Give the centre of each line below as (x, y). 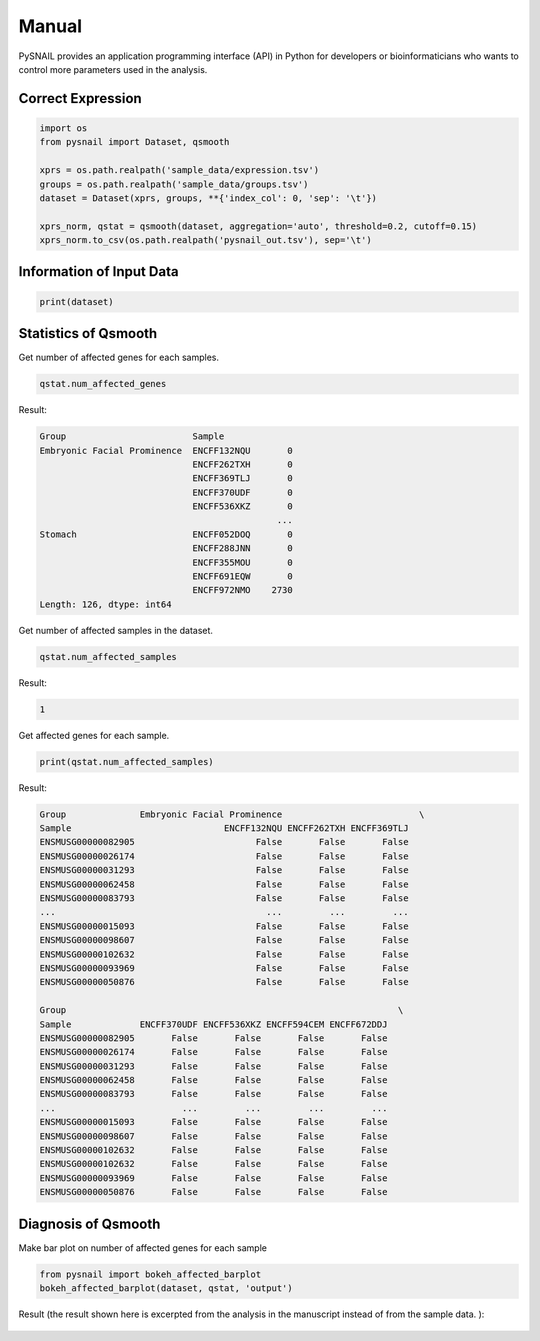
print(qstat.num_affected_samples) (126, 761)
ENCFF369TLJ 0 (243, 478)
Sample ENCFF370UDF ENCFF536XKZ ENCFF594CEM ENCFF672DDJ (213, 1024)
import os (63, 128)
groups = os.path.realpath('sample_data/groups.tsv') (174, 184)
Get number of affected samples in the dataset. (116, 630)
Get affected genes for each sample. (94, 735)
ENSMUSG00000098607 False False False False (213, 1136)
